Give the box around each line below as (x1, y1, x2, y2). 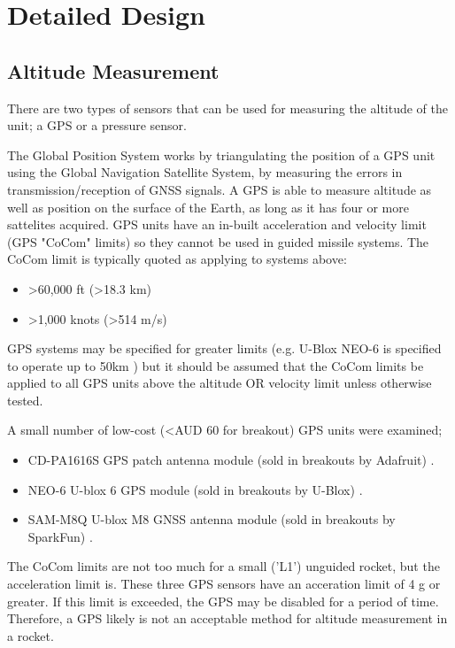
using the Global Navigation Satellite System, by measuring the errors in (7, 163, 403, 181)
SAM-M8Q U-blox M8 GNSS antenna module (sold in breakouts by (27, 510, 396, 528)
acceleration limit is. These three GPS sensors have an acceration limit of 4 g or (7, 575, 441, 593)
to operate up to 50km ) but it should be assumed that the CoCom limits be (7, 356, 424, 374)
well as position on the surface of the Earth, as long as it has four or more (7, 197, 409, 216)
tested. (7, 390, 43, 409)
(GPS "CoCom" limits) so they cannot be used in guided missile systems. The (7, 232, 429, 251)
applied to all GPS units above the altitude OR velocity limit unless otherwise (7, 374, 432, 392)
